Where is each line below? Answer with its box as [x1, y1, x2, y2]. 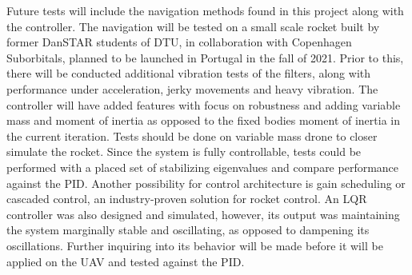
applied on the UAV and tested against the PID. [6, 253, 245, 269]
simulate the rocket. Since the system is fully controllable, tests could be [6, 143, 362, 160]
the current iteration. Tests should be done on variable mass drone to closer [6, 127, 378, 144]
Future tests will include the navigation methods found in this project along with [6, 2, 404, 18]
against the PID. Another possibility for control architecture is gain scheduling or [6, 174, 406, 191]
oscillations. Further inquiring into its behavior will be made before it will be [6, 237, 383, 253]
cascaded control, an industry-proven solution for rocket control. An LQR [6, 190, 367, 207]
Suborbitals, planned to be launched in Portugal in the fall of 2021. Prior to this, [6, 49, 404, 66]
